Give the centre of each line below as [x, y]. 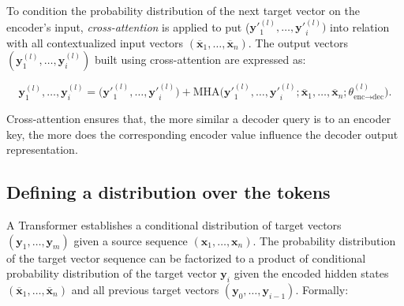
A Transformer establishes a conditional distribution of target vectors [174, 225]
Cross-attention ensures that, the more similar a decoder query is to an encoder [199, 119]
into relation [360, 26]
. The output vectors [298, 42]
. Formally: [322, 289]
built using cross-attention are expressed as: [200, 60]
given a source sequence [131, 240]
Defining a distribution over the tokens [168, 192]
